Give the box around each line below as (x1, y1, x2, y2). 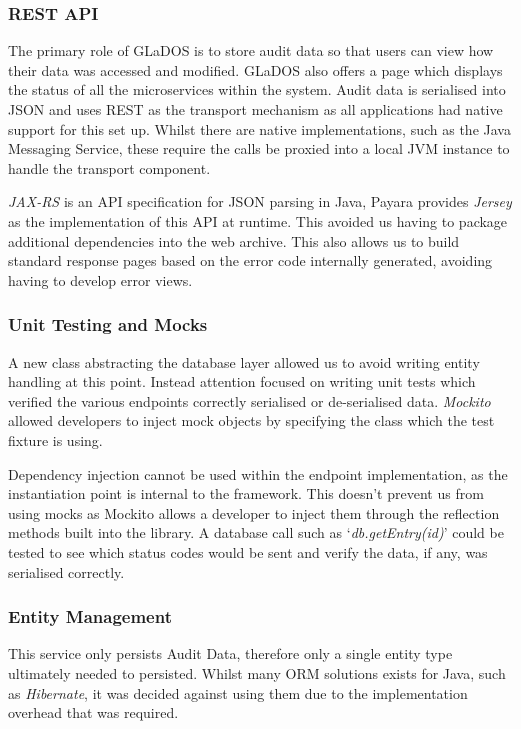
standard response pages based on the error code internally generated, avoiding (8, 250, 493, 271)
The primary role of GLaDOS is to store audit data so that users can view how (8, 40, 494, 61)
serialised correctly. (8, 561, 125, 582)
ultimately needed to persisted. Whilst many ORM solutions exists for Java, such (8, 662, 506, 683)
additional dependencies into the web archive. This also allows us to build (8, 230, 460, 251)
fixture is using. (8, 429, 103, 450)
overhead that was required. (8, 702, 179, 723)
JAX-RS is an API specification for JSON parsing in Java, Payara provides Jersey (8, 191, 512, 212)
